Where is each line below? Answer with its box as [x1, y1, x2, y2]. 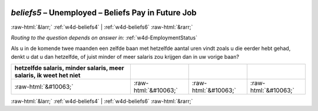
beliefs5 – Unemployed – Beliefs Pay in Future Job [11, 8, 197, 18]
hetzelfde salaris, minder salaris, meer [14, 64, 125, 72]
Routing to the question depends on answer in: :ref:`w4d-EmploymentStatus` [11, 34, 197, 41]
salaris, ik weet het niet [14, 71, 81, 79]
